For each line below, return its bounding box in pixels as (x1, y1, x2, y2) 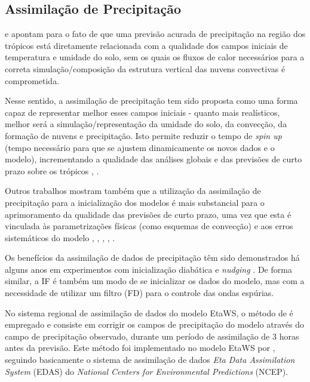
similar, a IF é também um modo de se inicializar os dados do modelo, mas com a (5, 275, 305, 287)
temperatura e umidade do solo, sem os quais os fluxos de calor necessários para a (5, 51, 305, 63)
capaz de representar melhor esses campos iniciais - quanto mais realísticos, (5, 106, 280, 118)
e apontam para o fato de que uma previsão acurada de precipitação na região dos (5, 27, 306, 40)
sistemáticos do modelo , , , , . (5, 231, 115, 244)
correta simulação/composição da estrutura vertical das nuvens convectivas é (5, 62, 286, 75)
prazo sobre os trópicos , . (5, 164, 99, 177)
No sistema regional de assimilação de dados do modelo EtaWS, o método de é (5, 306, 293, 319)
